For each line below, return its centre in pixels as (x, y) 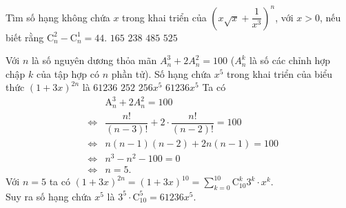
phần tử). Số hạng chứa (161, 73)
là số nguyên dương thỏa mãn (94, 60)
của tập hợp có (68, 73)
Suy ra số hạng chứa (49, 196)
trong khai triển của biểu (280, 73)
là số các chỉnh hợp (290, 60)
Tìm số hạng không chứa (58, 17)
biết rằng (25, 37)
